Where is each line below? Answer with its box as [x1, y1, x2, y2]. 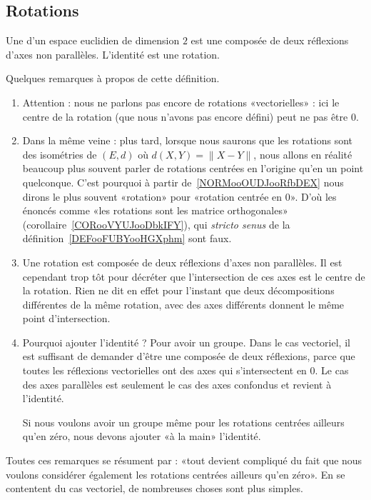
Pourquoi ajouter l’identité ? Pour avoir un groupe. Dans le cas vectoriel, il [22, 334, 350, 349]
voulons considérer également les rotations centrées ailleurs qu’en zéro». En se [6, 466, 345, 481]
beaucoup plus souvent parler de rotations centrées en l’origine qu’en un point [22, 161, 364, 176]
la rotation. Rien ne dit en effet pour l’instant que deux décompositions [22, 283, 335, 298]
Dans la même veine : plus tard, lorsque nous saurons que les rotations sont [22, 133, 353, 148]
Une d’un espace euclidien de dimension [6, 33, 180, 48]
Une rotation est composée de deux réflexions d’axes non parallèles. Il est [22, 254, 342, 269]
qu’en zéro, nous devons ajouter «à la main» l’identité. [22, 429, 261, 444]
